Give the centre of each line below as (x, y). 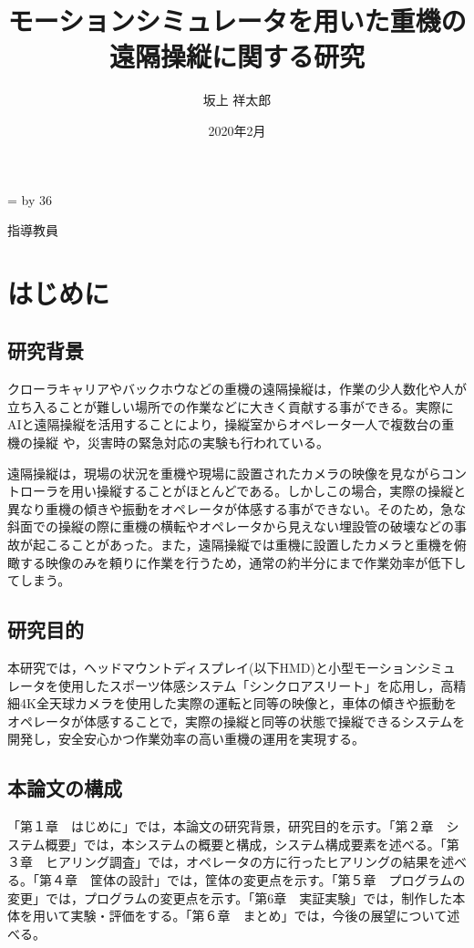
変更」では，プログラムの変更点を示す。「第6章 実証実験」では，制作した (230, 897)
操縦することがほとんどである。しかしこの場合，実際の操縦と (281, 491)
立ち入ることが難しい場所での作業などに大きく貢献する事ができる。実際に (231, 406)
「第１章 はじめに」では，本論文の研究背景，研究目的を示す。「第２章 (221, 826)
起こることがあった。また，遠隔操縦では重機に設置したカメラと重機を (243, 545)
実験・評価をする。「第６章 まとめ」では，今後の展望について (259, 916)
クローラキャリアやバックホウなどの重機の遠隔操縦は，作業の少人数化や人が (237, 389)
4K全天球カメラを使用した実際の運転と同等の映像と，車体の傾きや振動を (238, 703)
